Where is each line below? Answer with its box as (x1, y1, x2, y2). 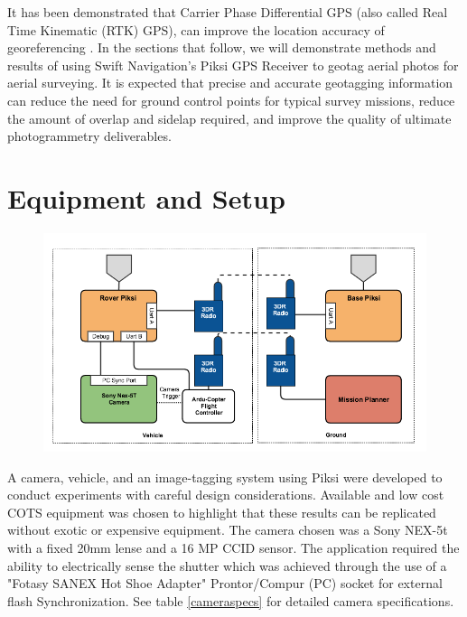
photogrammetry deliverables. (7, 126, 172, 145)
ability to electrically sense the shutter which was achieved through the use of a (7, 556, 447, 575)
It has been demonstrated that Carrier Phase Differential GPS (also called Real (7, 3, 448, 21)
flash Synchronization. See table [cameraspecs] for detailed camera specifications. (7, 591, 454, 610)
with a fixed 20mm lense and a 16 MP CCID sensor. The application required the (7, 538, 460, 557)
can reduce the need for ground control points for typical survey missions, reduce (7, 90, 455, 109)
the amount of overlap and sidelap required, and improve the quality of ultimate (7, 108, 452, 127)
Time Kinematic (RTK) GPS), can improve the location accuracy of (7, 20, 385, 39)
